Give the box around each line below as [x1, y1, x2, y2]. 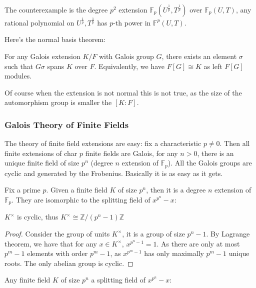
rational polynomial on [4, 17, 74, 27]
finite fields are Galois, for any [85, 147, 178, 158]
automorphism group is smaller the [4, 97, 112, 107]
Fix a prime [4, 184, 40, 195]
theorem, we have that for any [4, 238, 97, 248]
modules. [4, 70, 32, 81]
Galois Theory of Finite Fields [4, 118, 129, 130]
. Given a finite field [46, 184, 107, 195]
